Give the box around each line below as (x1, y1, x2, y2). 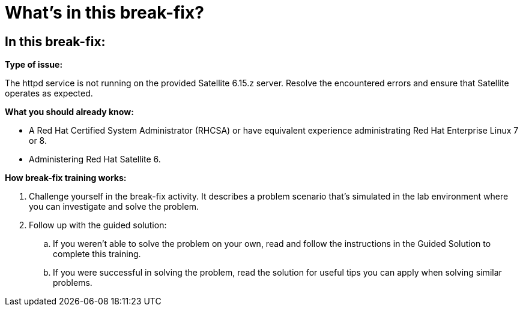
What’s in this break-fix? (5, 2, 204, 23)
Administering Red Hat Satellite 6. (29, 154, 161, 165)
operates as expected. (5, 88, 93, 99)
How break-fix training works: (5, 173, 127, 183)
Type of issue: (5, 59, 63, 70)
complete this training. (53, 249, 141, 259)
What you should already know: (5, 107, 134, 117)
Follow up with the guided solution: (29, 220, 167, 231)
